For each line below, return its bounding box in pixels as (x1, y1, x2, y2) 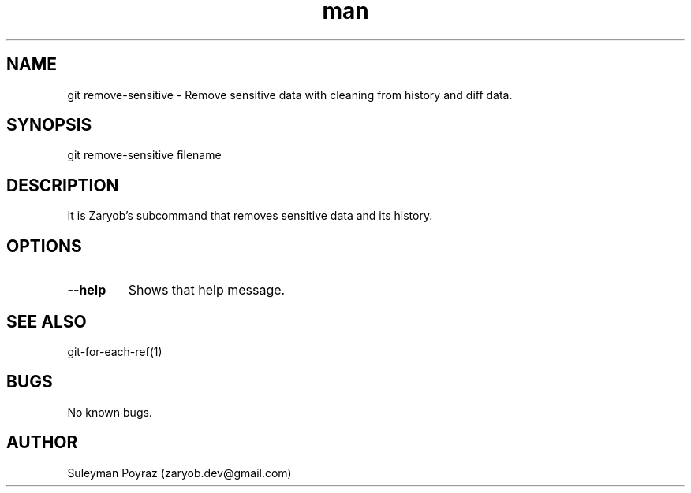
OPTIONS (6, 235, 82, 256)
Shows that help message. (128, 282, 286, 298)
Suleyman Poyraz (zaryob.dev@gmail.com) (67, 465, 292, 480)
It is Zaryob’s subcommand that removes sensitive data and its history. (67, 209, 433, 223)
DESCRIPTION (6, 175, 119, 195)
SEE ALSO (6, 311, 87, 332)
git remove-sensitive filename (67, 148, 222, 162)
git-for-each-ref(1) (67, 344, 162, 358)
